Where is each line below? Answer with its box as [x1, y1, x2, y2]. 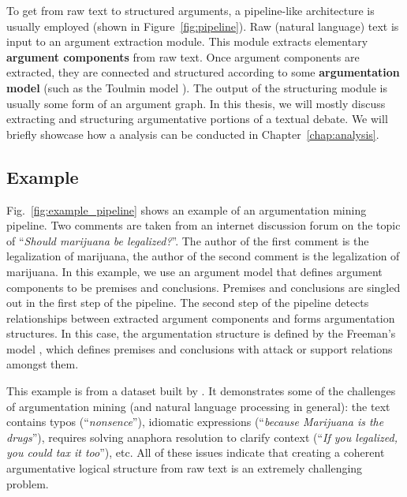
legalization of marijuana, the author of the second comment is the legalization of [6, 248, 400, 264]
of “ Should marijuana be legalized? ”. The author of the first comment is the [6, 232, 369, 248]
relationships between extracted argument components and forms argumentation [6, 309, 395, 326]
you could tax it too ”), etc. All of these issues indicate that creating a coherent [6, 444, 385, 461]
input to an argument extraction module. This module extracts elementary [6, 33, 368, 50]
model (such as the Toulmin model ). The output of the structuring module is [6, 79, 387, 95]
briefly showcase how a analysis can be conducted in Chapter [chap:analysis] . [6, 125, 379, 142]
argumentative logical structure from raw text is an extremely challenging [6, 460, 363, 476]
